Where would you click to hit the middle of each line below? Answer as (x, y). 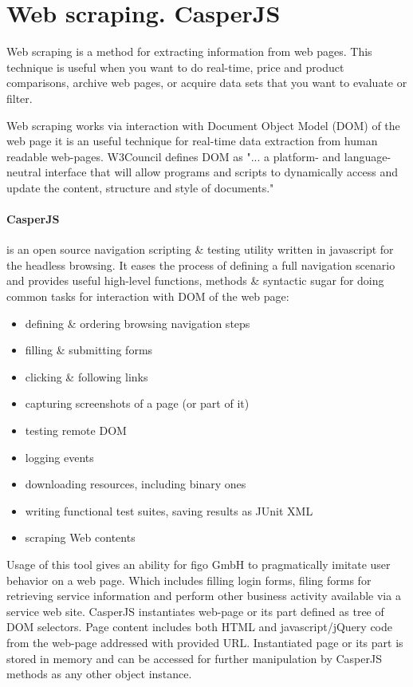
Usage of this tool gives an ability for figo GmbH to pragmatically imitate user (199, 564)
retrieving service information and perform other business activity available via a (204, 596)
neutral (24, 172)
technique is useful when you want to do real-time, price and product (175, 67)
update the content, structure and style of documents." (140, 187)
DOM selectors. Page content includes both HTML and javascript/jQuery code (200, 627)
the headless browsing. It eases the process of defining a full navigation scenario (201, 265)
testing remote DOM (76, 430)
